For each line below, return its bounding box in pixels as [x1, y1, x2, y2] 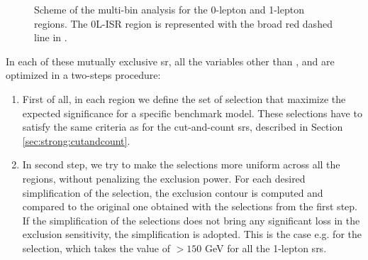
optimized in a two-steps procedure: [6, 67, 161, 82]
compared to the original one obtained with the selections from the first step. [22, 199, 357, 214]
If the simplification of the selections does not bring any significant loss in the [22, 212, 360, 227]
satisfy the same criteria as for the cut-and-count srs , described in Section [22, 119, 343, 134]
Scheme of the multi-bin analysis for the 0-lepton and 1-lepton [34, 2, 304, 16]
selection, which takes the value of [22, 240, 170, 255]
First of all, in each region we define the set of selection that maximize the [22, 91, 346, 106]
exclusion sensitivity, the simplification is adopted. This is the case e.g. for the [22, 227, 362, 242]
